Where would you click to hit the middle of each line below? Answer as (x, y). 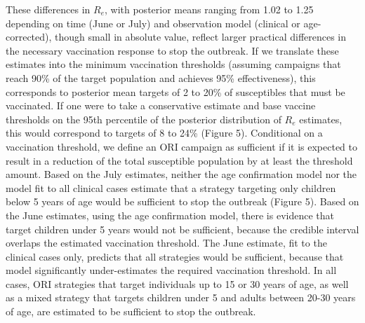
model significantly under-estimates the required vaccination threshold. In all (171, 270)
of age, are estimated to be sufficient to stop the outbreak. (131, 311)
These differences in (48, 9)
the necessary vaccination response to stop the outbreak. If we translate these (172, 50)
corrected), (29, 37)
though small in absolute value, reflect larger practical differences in (201, 37)
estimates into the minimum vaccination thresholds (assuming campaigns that (173, 64)
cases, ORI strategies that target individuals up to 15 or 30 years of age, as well (177, 283)
